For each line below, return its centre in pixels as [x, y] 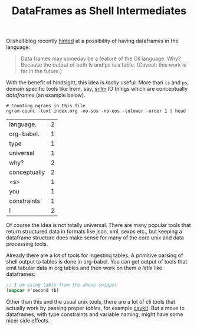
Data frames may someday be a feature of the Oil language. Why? [101, 59]
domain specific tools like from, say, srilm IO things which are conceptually [97, 89]
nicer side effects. [28, 320]
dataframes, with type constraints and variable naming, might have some [95, 314]
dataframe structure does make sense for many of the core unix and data [95, 238]
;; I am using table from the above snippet [62, 285]
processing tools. [27, 244]
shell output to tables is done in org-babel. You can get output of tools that [97, 262]
